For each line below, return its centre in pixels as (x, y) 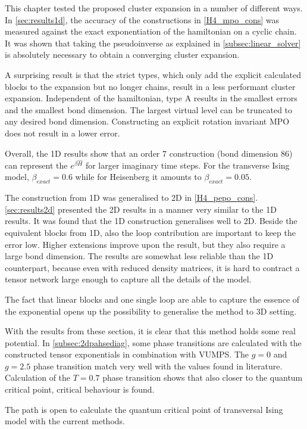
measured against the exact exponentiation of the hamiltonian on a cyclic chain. (151, 31)
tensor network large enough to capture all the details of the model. (128, 279)
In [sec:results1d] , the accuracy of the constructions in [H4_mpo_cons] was (142, 19)
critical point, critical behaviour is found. (80, 389)
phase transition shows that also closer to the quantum (203, 377)
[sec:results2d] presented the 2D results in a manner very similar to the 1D (141, 209)
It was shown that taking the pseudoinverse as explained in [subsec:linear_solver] (153, 43)
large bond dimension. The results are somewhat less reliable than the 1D (139, 256)
